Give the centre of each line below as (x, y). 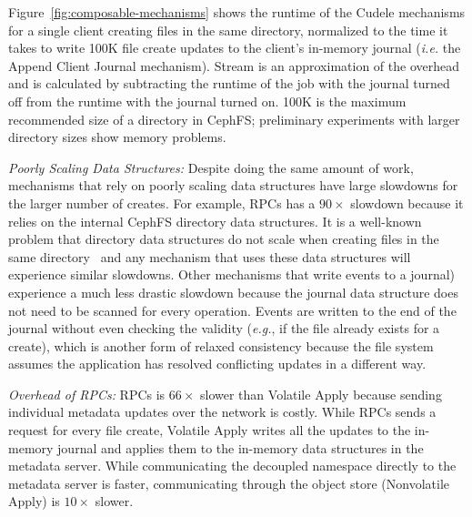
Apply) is (34, 501)
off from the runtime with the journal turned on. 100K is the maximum (207, 101)
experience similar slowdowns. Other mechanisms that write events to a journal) (232, 274)
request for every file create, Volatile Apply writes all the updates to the (210, 430)
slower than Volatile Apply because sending (321, 394)
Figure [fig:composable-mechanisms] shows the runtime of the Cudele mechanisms (237, 12)
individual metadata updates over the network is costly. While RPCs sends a (222, 412)
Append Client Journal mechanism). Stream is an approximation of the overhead (234, 65)
